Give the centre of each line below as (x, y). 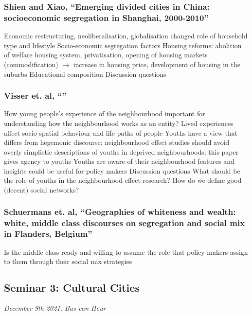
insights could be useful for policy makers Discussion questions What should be (122, 170)
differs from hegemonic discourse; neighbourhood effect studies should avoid (117, 142)
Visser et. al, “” (35, 96)
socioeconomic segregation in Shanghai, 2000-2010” (106, 17)
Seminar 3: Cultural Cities (72, 288)
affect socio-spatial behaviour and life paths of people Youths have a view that (121, 132)
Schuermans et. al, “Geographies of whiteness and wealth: (120, 211)
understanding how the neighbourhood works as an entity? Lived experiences (119, 123)
